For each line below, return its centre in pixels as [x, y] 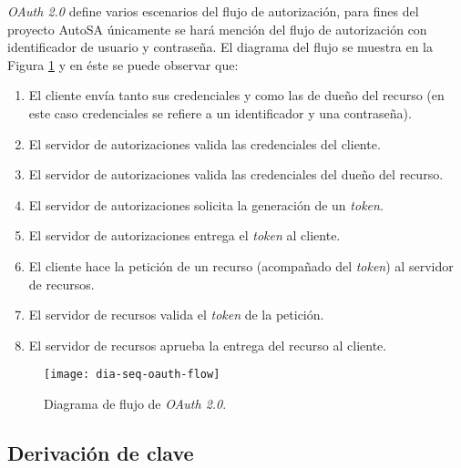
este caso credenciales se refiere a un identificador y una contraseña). [220, 112]
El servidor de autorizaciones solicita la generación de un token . [206, 204]
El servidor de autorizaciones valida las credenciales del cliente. [205, 143]
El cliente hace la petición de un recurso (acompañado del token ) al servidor [241, 265]
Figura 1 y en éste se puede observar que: [123, 64]
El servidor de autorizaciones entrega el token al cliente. [184, 235]
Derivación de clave [101, 452]
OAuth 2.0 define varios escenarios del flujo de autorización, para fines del [213, 11]
